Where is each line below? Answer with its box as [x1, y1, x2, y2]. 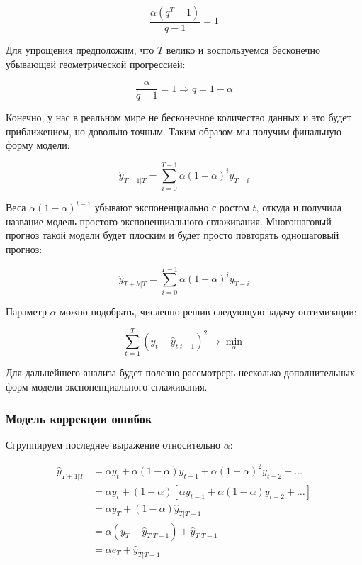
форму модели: [6, 138, 70, 152]
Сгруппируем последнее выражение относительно [6, 437, 220, 452]
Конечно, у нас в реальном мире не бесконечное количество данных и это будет [6, 110, 351, 125]
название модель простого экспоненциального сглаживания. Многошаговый [6, 213, 332, 228]
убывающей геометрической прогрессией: [6, 56, 186, 71]
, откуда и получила [256, 200, 341, 215]
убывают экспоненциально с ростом [94, 200, 249, 215]
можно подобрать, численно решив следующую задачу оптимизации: [60, 303, 357, 318]
